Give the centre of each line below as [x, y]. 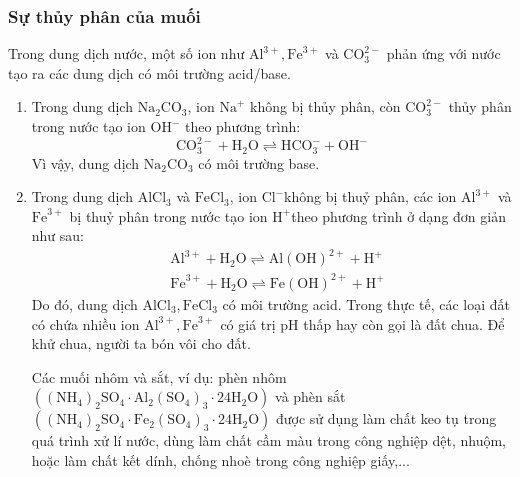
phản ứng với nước [443, 53]
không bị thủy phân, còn [325, 106]
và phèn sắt [310, 396]
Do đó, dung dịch [84, 303]
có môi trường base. [259, 162]
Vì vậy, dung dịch [85, 162]
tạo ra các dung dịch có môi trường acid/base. [149, 72]
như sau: [58, 235]
